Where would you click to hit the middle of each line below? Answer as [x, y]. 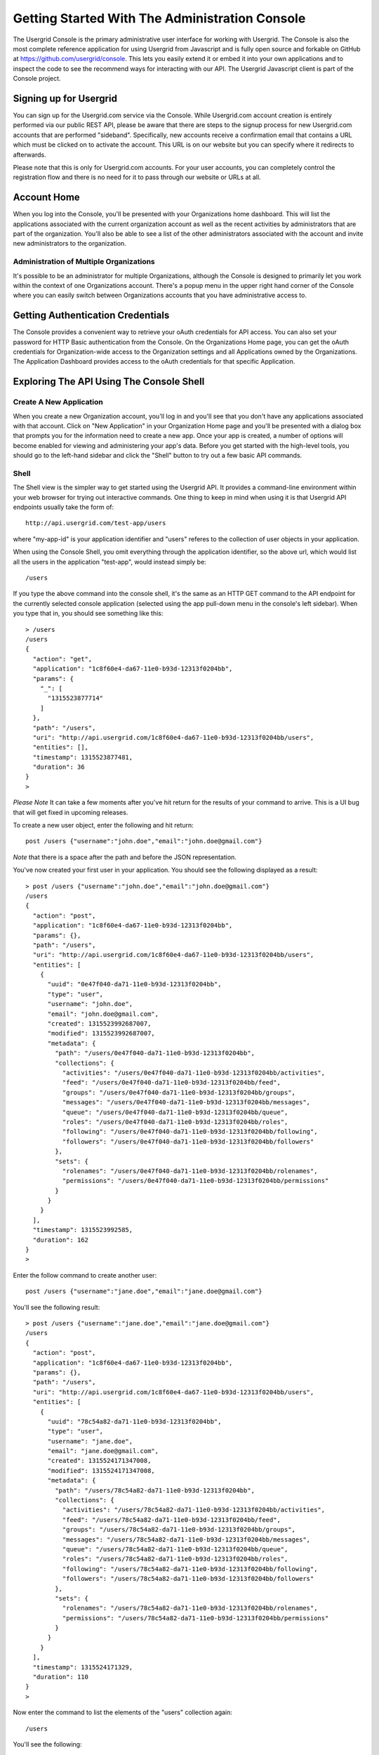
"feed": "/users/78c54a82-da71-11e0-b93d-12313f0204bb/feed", [171, 1519]
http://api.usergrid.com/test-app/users [96, 523]
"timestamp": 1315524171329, [83, 1667]
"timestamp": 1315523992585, [83, 1230]
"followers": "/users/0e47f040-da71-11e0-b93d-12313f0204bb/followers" [188, 1141]
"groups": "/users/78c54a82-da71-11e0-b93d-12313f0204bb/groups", [179, 1530]
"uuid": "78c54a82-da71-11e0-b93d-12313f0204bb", [134, 1421]
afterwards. [29, 154]
